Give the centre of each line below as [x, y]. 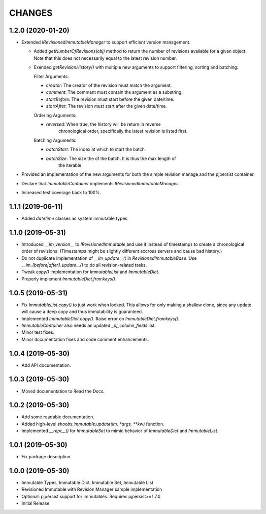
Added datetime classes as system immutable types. [75, 218]
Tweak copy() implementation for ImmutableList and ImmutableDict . [90, 272]
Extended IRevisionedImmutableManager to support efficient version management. [106, 42]
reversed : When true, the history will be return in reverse [103, 124]
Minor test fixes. [38, 332]
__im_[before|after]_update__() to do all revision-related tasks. [84, 265]
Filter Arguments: [51, 76]
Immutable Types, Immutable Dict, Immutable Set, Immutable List [87, 483]
